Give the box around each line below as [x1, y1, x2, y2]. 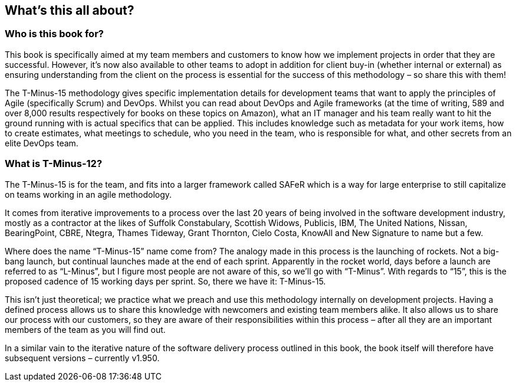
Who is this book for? [5, 28, 104, 40]
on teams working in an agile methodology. [5, 189, 172, 199]
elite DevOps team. [5, 138, 78, 148]
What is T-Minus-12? [5, 158, 103, 170]
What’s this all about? [5, 3, 134, 18]
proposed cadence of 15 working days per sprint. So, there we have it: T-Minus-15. [5, 276, 326, 286]
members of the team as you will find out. [5, 324, 166, 335]
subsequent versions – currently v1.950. [5, 352, 160, 363]
